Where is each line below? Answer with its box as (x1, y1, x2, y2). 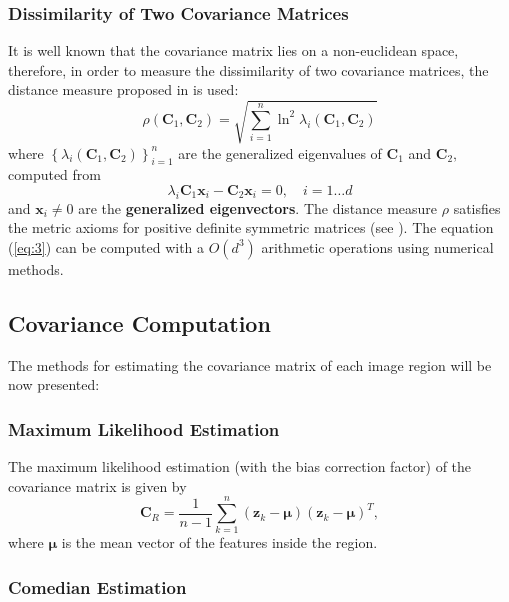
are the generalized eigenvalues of (178, 142, 382, 163)
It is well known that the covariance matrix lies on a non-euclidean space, (8, 40, 459, 61)
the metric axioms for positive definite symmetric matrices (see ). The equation (8, 217, 494, 238)
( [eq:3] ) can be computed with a (8, 236, 205, 257)
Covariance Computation (8, 307, 271, 338)
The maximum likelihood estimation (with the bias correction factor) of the (8, 456, 472, 477)
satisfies (453, 197, 501, 218)
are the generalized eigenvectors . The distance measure (78, 197, 438, 218)
